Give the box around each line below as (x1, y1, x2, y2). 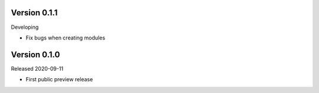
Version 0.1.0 (11, 49, 60, 59)
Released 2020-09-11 (11, 65, 64, 72)
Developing (11, 24, 39, 31)
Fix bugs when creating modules (25, 34, 106, 41)
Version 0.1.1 (11, 8, 58, 18)
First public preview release (25, 76, 93, 83)
